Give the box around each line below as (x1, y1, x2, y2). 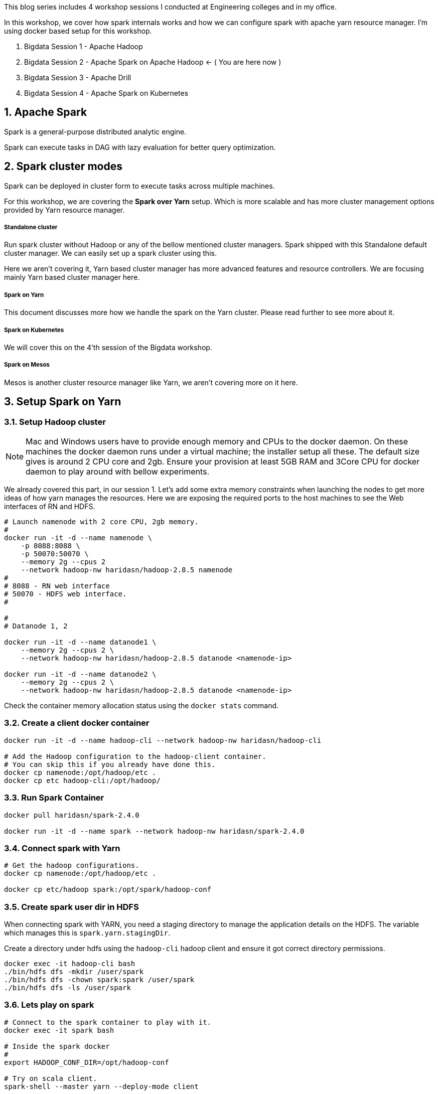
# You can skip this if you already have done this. (4, 760, 216, 768)
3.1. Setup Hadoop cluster (4, 416, 106, 427)
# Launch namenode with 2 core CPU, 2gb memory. (4, 518, 199, 526)
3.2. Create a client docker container (4, 718, 150, 728)
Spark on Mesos (4, 361, 50, 369)
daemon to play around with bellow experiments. (26, 466, 210, 477)
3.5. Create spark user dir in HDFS (4, 901, 139, 912)
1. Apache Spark (4, 106, 87, 119)
